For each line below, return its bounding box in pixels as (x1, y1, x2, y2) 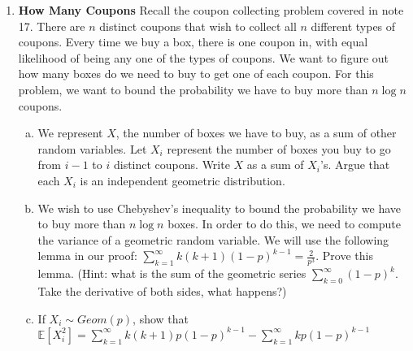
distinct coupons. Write (113, 156, 230, 173)
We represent (37, 124, 103, 141)
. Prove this (315, 247, 373, 264)
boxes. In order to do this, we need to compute (167, 215, 401, 232)
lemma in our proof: (37, 247, 137, 264)
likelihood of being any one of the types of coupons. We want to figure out (18, 49, 389, 66)
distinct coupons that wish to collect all (99, 17, 297, 34)
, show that (133, 310, 189, 327)
